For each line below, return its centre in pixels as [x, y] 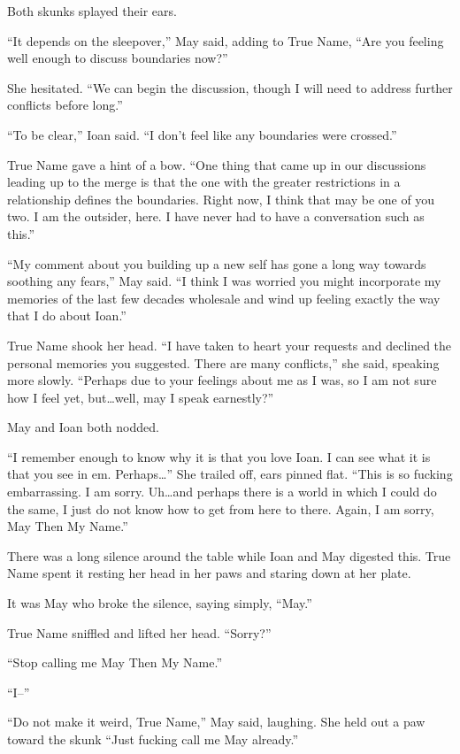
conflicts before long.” [65, 105]
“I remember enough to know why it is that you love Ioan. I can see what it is [219, 456]
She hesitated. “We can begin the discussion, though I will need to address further [230, 87]
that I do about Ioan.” [67, 315]
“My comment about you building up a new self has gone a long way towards [217, 263]
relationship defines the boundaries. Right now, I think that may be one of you [221, 199]
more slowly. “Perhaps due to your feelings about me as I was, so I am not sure [222, 380]
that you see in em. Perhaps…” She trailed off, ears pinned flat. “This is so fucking [230, 474]
